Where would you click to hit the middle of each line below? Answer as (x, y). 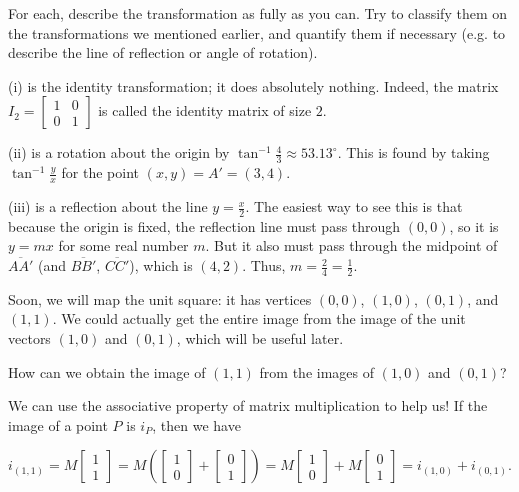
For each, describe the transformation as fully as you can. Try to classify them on (258, 13)
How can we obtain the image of (107, 371)
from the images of (316, 371)
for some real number (123, 245)
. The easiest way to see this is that (354, 206)
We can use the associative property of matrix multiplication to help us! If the (248, 405)
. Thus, (264, 265)
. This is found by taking (413, 152)
